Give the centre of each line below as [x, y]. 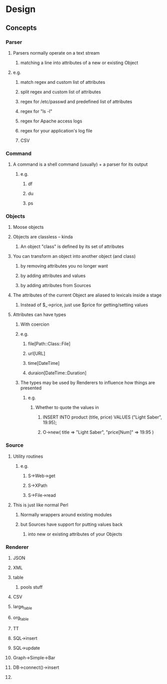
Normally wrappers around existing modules [66, 514]
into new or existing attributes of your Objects [75, 534]
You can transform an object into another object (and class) [74, 256]
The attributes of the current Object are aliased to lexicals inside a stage [87, 295]
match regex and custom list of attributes [63, 82]
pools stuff [31, 587]
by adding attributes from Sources [56, 286]
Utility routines [28, 456]
